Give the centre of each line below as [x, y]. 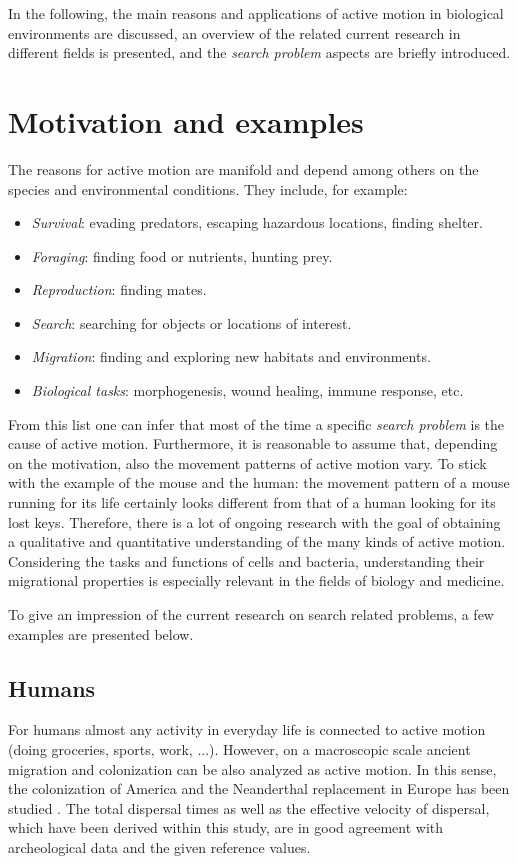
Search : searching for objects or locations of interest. [191, 322]
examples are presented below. [101, 633]
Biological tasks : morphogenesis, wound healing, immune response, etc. [247, 390]
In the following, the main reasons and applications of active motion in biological [256, 13]
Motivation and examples [186, 120]
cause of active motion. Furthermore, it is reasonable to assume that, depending [253, 443]
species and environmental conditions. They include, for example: [208, 188]
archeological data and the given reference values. [159, 846]
